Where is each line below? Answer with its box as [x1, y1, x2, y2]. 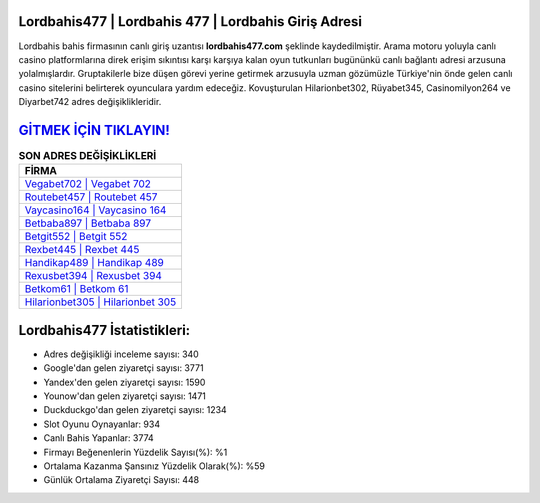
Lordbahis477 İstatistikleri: [18, 321, 191, 339]
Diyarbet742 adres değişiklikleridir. [18, 96, 162, 108]
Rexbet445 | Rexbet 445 [24, 243, 140, 257]
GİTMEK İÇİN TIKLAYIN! [18, 121, 170, 139]
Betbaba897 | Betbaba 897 [24, 216, 152, 230]
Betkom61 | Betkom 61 [24, 282, 129, 296]
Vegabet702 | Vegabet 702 [24, 177, 152, 191]
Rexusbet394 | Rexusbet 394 [24, 269, 162, 283]
